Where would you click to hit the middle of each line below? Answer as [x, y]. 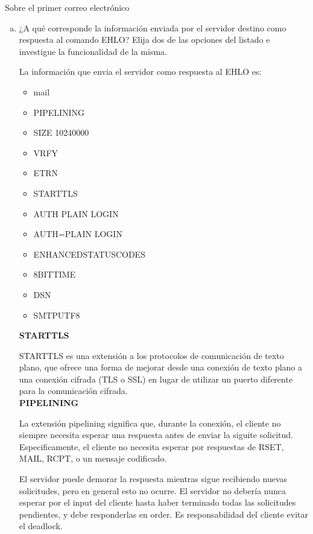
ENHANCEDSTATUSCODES [89, 254]
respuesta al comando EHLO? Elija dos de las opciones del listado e [144, 40]
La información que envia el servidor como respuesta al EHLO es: [140, 72]
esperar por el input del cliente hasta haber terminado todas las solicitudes [157, 502]
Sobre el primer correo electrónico [67, 7]
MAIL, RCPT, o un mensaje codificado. [93, 458]
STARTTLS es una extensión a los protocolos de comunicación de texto [151, 355]
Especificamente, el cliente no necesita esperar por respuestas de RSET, [151, 446]
